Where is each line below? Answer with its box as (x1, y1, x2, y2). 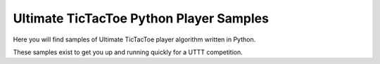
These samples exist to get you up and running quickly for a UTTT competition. (13, 48, 243, 56)
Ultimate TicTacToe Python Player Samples (13, 11, 269, 26)
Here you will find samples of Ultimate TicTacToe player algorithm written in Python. (13, 35, 256, 44)
